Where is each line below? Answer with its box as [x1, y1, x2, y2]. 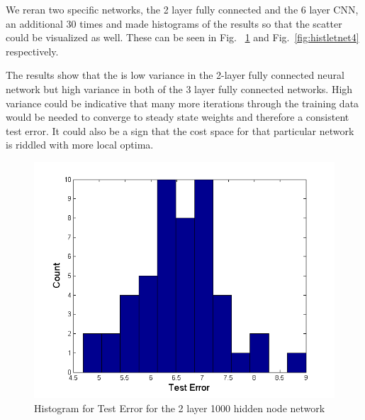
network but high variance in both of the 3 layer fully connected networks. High [6, 81, 353, 96]
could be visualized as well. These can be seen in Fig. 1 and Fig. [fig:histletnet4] [6, 30, 359, 45]
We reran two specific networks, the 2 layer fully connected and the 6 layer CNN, [6, 2, 359, 16]
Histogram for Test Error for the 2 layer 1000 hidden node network [34, 400, 325, 415]
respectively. [6, 43, 59, 58]
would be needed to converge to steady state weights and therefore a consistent [6, 109, 349, 124]
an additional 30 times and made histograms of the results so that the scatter [6, 16, 342, 31]
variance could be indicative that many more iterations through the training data [6, 95, 359, 110]
